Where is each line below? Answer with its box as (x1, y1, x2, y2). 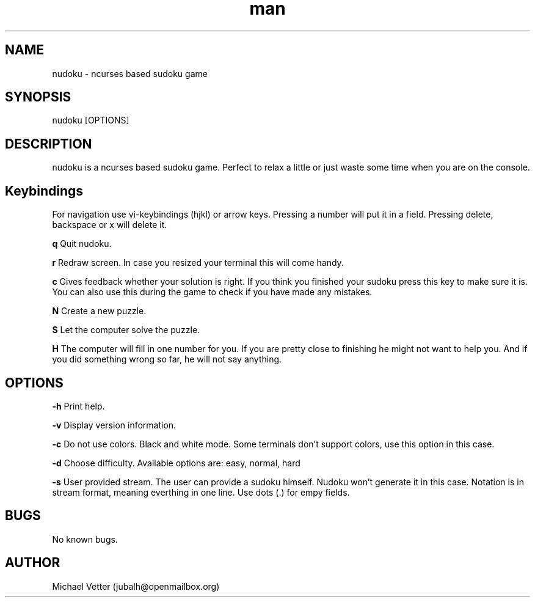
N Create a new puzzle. (52, 306, 147, 317)
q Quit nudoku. (52, 238, 112, 249)
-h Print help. (52, 400, 105, 411)
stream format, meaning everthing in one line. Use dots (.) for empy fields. (52, 486, 350, 497)
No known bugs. (52, 534, 118, 545)
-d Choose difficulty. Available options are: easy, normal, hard (52, 457, 300, 468)
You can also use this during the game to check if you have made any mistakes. (52, 287, 373, 298)
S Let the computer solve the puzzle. (52, 325, 200, 336)
